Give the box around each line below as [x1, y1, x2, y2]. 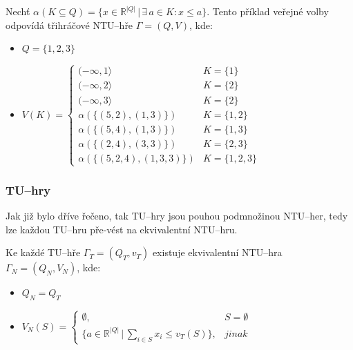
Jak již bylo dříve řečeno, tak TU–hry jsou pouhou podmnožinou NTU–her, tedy [6, 208, 348, 223]
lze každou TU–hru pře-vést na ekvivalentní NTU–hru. [6, 222, 238, 236]
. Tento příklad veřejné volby [207, 4, 329, 18]
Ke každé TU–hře [6, 245, 81, 260]
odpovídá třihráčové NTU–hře [6, 17, 133, 32]
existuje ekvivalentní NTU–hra [152, 245, 283, 260]
